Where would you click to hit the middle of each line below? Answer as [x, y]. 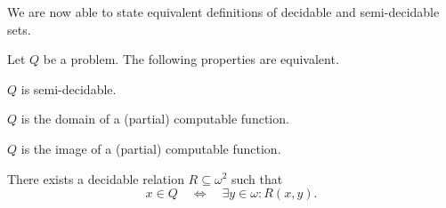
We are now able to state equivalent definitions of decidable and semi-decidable [223, 12]
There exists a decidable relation [96, 178]
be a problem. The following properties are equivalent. [191, 59]
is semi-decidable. [69, 88]
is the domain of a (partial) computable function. [155, 119]
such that [257, 178]
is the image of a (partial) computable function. [151, 148]
